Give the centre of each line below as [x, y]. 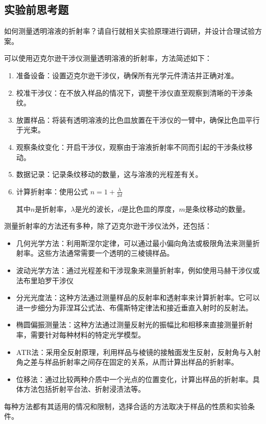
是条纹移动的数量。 [217, 208]
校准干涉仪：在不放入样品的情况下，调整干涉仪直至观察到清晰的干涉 [131, 92]
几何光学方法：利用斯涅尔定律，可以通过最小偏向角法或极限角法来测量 [134, 243]
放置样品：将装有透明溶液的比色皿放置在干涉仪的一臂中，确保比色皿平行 [138, 119]
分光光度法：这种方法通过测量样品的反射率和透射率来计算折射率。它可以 [138, 297]
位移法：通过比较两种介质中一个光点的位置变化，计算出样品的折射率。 [134, 379]
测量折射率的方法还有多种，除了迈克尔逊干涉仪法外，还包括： [108, 226]
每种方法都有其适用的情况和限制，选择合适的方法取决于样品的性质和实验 [126, 406]
